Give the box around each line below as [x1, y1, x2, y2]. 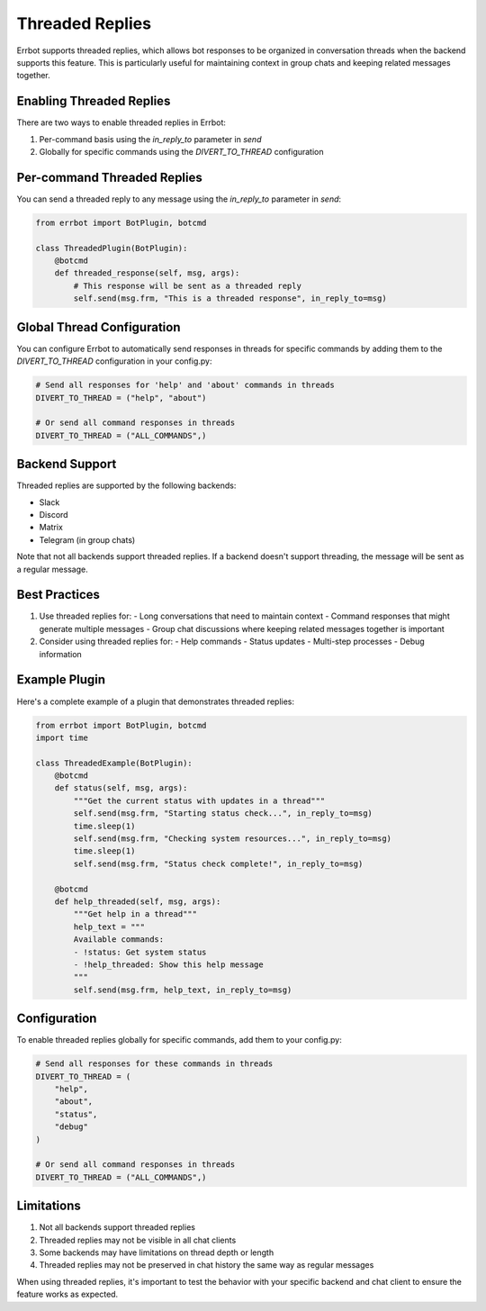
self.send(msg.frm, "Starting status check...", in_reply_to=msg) [73, 809, 373, 818]
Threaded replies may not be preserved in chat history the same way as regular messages [39, 1260, 374, 1270]
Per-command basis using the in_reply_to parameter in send [39, 133, 262, 144]
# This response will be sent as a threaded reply [73, 280, 301, 291]
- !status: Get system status [73, 946, 207, 957]
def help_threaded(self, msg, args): [54, 896, 221, 907]
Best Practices [16, 587, 101, 602]
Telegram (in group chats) [39, 534, 136, 545]
